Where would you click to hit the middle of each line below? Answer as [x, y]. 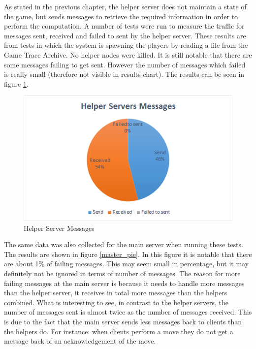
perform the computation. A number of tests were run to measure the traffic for [124, 26]
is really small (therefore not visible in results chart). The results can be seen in [124, 74]
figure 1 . [16, 83]
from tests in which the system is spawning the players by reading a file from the [126, 45]
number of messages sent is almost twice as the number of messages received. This [128, 312]
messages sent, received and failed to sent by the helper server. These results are [125, 35]
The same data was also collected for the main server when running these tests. [124, 244]
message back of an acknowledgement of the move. [80, 341]
